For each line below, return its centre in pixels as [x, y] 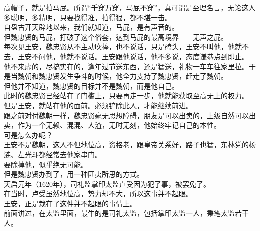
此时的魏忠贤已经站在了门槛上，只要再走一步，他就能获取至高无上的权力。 [126, 96]
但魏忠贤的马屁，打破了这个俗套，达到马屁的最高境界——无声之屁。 [116, 37]
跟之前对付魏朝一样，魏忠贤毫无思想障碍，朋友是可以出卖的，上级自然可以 [126, 115]
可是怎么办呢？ [28, 135]
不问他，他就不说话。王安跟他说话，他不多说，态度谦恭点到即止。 [140, 56]
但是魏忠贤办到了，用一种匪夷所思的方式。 [74, 174]
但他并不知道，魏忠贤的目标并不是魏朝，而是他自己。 [91, 86]
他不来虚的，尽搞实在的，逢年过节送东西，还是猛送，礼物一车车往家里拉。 [126, 66]
